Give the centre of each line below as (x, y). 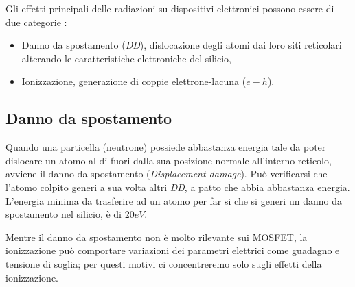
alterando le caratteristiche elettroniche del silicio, (126, 58)
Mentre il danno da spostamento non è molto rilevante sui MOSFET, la (157, 237)
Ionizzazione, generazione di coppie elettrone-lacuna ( (134, 81)
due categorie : (36, 22)
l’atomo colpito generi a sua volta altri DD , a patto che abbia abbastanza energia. (178, 187)
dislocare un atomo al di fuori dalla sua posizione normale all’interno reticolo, (169, 160)
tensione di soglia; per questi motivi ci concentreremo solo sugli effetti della (164, 263)
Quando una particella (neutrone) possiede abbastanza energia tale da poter (166, 147)
